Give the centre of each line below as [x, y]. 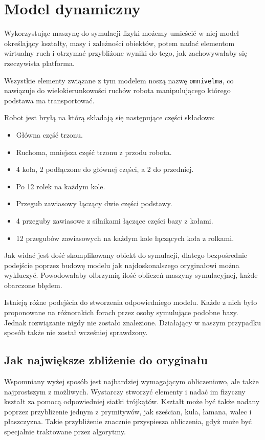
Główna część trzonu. [49, 134]
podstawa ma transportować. [49, 100]
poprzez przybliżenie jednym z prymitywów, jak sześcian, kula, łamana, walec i [128, 411]
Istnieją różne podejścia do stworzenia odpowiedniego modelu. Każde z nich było [131, 302]
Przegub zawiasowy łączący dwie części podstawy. [94, 203]
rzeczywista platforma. [39, 63]
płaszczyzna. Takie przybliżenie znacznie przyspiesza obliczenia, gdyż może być [128, 421]
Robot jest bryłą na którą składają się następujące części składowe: [109, 117]
